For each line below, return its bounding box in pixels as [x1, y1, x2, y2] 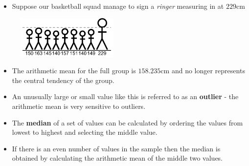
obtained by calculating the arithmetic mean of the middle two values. [12, 153, 223, 163]
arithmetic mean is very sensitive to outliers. [12, 101, 146, 111]
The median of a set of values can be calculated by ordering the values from [12, 117, 243, 127]
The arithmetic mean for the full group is [12, 65, 136, 76]
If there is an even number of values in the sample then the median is [12, 143, 221, 153]
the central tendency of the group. [12, 75, 114, 85]
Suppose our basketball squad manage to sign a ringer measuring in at [12, 1, 224, 11]
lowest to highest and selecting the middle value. [12, 127, 158, 137]
